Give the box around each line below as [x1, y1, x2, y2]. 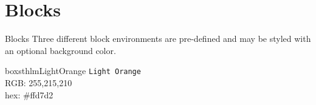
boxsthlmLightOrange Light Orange [5, 64, 141, 77]
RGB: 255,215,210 [5, 76, 72, 89]
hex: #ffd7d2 [5, 88, 53, 101]
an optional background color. [5, 44, 116, 56]
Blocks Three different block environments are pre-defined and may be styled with [5, 32, 311, 45]
